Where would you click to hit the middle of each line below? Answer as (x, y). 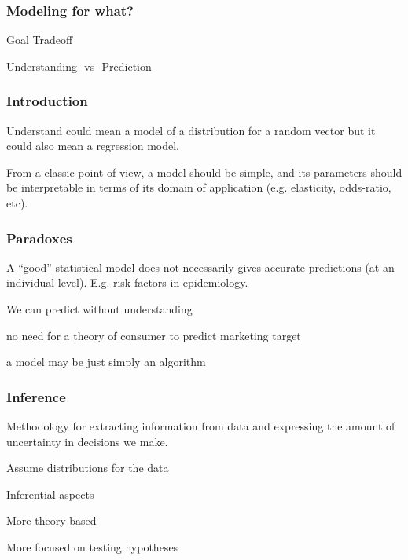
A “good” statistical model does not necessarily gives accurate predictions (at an (200, 267)
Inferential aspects (50, 494)
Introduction (47, 101)
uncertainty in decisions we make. (87, 441)
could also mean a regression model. (93, 146)
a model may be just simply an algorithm (106, 362)
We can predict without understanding (99, 309)
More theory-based (51, 520)
